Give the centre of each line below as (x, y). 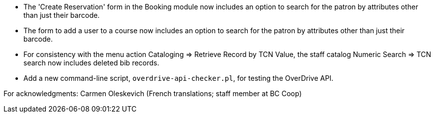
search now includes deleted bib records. (91, 63)
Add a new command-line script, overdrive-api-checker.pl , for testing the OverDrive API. (178, 78)
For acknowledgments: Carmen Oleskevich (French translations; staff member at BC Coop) (153, 93)
